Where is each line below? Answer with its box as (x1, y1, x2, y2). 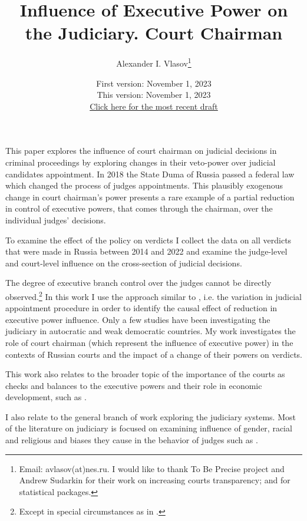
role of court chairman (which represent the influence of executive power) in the (5, 336, 293, 348)
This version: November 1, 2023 (97, 88, 211, 101)
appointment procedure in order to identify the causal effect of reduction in (5, 302, 278, 314)
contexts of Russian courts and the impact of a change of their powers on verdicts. (5, 348, 302, 360)
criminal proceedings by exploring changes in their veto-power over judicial (5, 156, 276, 168)
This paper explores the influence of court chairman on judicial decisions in (5, 144, 277, 157)
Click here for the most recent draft (90, 100, 218, 112)
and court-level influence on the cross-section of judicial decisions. (5, 256, 242, 269)
